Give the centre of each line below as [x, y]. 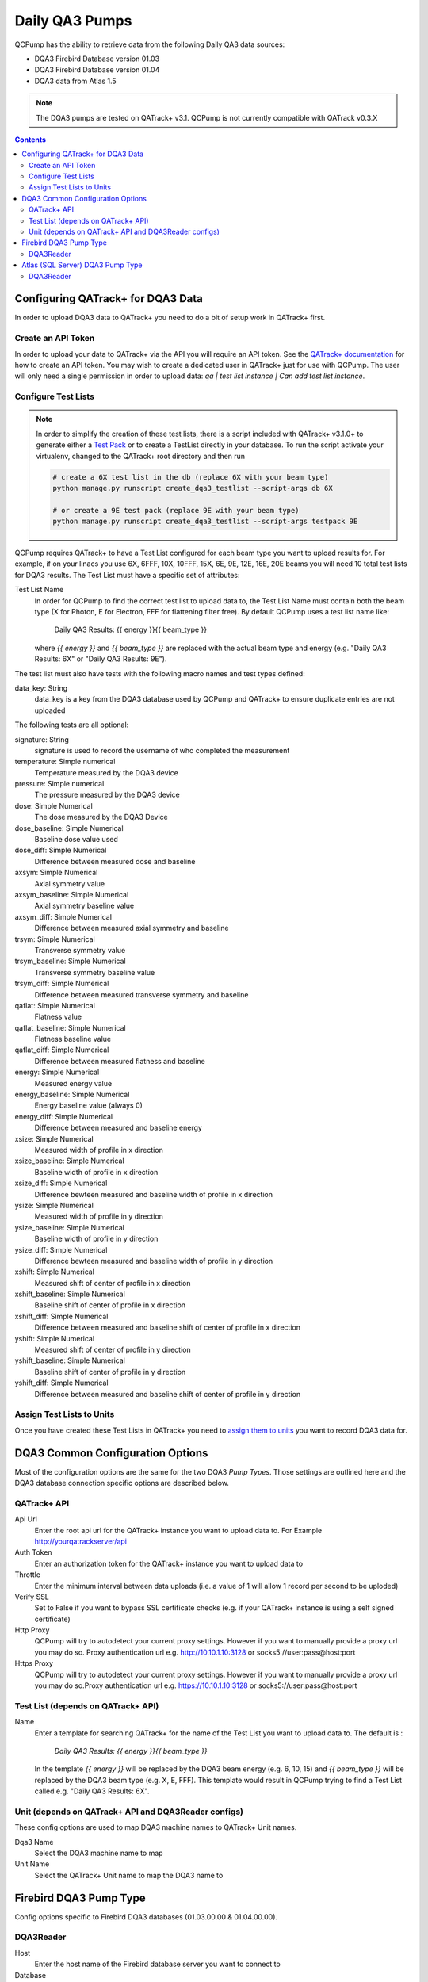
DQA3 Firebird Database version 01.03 [97, 59]
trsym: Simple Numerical [55, 939]
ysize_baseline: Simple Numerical [69, 1227]
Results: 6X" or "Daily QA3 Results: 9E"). [101, 659]
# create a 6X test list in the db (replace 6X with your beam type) [191, 477]
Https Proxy [34, 1663]
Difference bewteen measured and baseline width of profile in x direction [154, 1194]
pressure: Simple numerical [59, 784]
